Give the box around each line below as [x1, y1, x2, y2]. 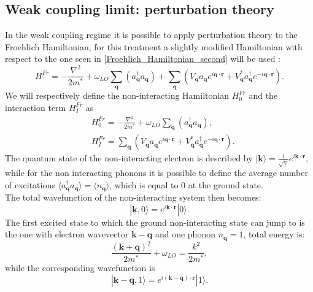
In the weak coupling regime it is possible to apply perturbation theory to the [5, 28, 298, 41]
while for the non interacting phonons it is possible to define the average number [5, 166, 308, 179]
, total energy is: [243, 228, 305, 240]
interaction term [5, 101, 66, 113]
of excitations [5, 178, 55, 191]
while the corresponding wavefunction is [5, 261, 155, 274]
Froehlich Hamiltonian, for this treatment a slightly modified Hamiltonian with [5, 40, 303, 53]
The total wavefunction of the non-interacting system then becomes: [5, 191, 261, 204]
